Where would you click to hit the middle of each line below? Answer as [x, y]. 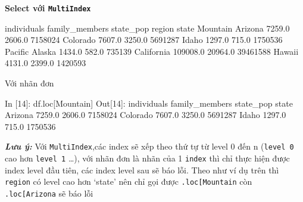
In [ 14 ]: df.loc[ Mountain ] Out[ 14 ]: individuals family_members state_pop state [149, 103]
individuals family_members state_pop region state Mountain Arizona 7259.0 [147, 28]
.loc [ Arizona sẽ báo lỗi [49, 193]
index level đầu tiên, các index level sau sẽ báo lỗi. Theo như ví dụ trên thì [142, 170]
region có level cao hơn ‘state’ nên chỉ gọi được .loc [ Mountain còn [129, 181]
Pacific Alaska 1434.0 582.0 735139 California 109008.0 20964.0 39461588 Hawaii [152, 51]
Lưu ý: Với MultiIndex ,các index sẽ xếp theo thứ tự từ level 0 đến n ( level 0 [149, 146]
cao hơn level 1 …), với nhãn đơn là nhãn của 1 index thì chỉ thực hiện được [147, 158]
